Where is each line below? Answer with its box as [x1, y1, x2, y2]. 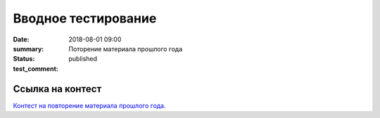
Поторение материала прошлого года [68, 44, 183, 53]
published [68, 55, 98, 63]
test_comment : [13, 64, 59, 73]
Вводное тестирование [13, 11, 157, 26]
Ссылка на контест [13, 83, 102, 95]
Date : [13, 35, 30, 44]
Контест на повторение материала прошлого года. [13, 101, 166, 110]
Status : [13, 55, 35, 63]
